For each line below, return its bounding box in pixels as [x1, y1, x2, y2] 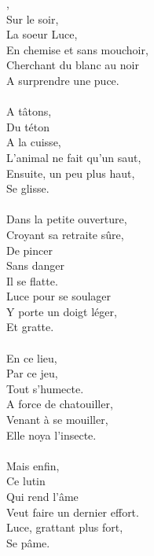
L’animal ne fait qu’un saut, [6, 149, 141, 165]
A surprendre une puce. [6, 72, 119, 88]
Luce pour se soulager [6, 288, 112, 304]
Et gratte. [6, 319, 54, 335]
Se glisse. [6, 180, 49, 197]
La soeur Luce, [6, 26, 78, 42]
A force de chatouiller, [6, 396, 113, 412]
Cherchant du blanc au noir [6, 57, 139, 73]
